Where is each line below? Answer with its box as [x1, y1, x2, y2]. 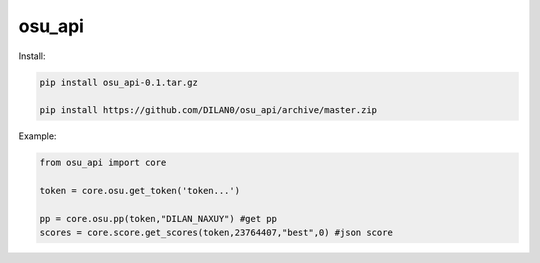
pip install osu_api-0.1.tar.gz [39, 76, 199, 88]
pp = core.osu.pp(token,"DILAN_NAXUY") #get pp [39, 213, 277, 224]
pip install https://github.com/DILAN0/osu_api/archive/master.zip [39, 105, 378, 116]
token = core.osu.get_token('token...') [39, 185, 240, 197]
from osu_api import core [39, 157, 167, 169]
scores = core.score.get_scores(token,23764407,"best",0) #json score [39, 227, 394, 239]
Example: [18, 130, 57, 142]
